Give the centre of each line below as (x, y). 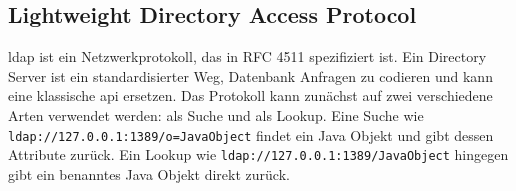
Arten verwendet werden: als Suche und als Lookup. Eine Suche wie (216, 114)
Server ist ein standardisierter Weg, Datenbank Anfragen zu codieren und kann (250, 75)
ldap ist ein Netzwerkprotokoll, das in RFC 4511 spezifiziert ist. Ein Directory (247, 56)
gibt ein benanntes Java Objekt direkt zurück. (149, 173)
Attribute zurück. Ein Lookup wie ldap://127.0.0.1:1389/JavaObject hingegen (258, 154)
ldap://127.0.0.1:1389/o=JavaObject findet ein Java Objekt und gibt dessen (251, 134)
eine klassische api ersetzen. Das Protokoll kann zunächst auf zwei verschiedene (250, 95)
